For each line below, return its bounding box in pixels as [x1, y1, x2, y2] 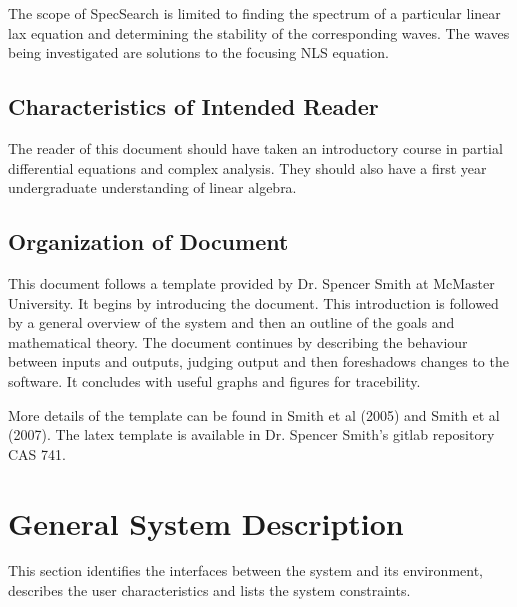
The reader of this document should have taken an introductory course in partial [8, 137, 503, 158]
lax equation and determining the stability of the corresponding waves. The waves [8, 22, 510, 43]
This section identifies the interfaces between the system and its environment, [8, 560, 484, 581]
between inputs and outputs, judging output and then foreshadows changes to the [8, 351, 509, 372]
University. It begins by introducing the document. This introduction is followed [8, 292, 499, 313]
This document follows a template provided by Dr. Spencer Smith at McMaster [8, 272, 495, 293]
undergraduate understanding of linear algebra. [8, 177, 297, 198]
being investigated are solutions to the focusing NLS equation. [8, 42, 389, 63]
